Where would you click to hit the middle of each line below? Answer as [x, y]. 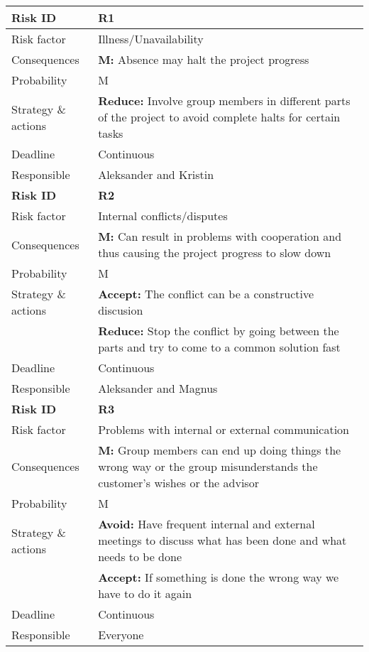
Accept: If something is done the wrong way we [219, 577]
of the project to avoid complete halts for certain [219, 117]
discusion [121, 310]
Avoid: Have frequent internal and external [206, 524]
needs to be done [140, 556]
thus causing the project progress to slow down [215, 252]
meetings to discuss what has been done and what [222, 540]
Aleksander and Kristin [156, 174]
